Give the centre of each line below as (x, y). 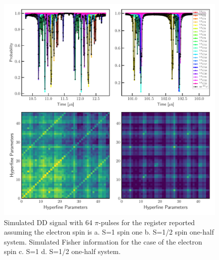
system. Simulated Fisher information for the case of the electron (103, 241)
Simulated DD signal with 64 (48, 222)
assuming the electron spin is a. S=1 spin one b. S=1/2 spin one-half (109, 232)
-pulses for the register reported (147, 222)
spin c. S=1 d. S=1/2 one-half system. (62, 251)
